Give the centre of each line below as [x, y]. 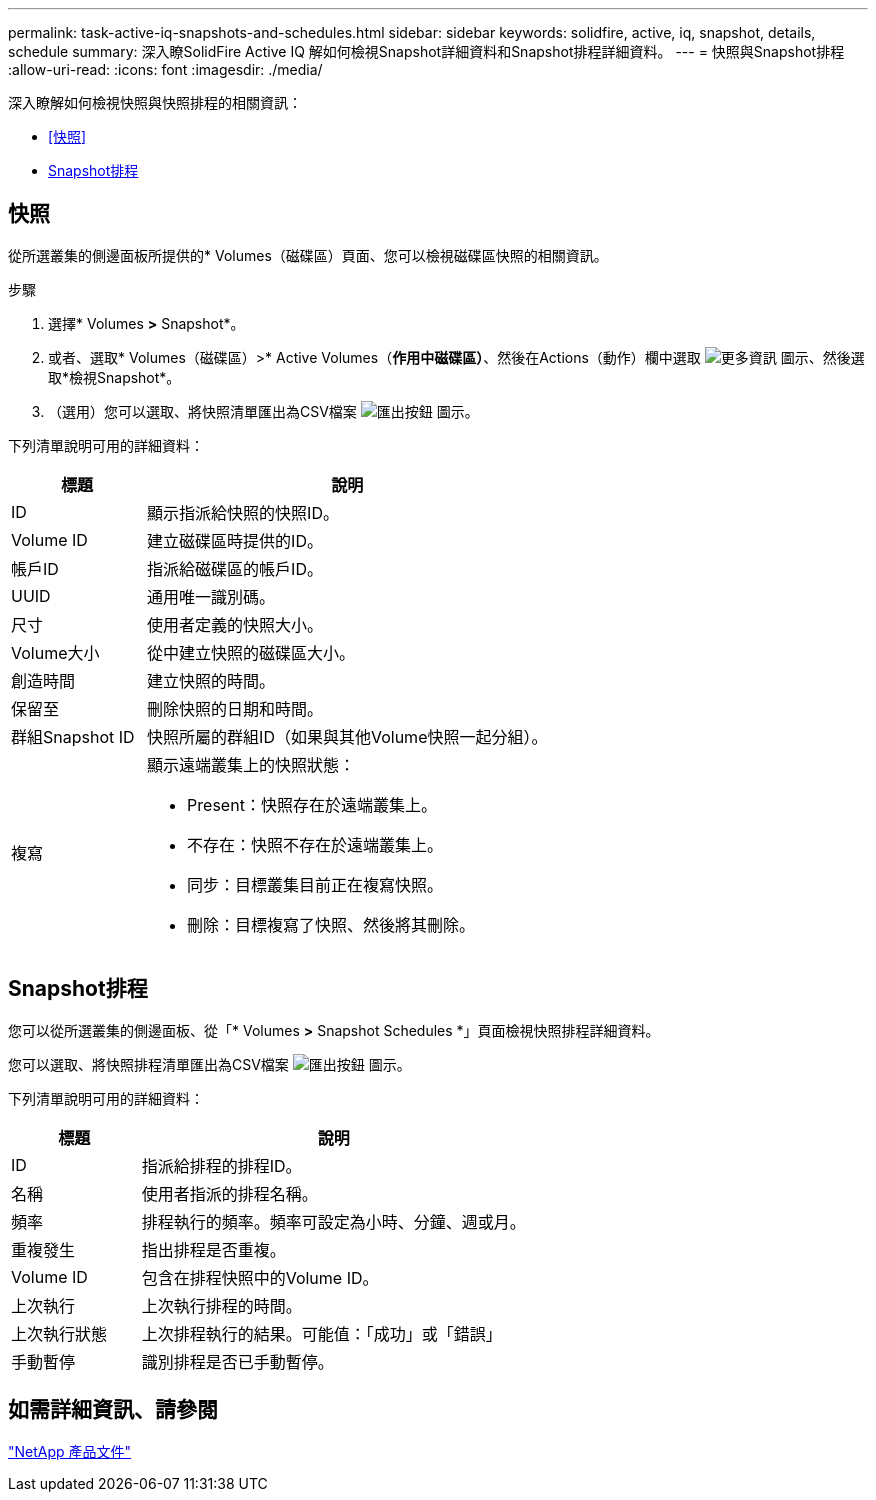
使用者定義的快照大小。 [235, 624]
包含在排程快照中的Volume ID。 [260, 1277]
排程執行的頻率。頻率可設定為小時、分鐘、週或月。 [333, 1221]
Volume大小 [55, 652]
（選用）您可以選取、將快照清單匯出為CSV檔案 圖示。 [263, 411]
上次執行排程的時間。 [221, 1305]
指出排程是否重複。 [213, 1249]
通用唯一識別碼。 [211, 596]
